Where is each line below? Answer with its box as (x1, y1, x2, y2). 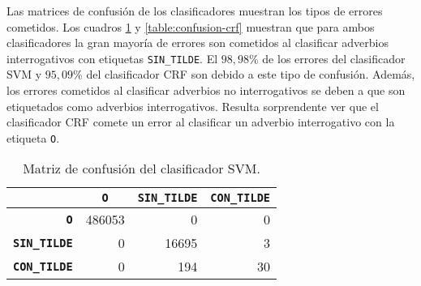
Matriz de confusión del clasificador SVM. (23, 159, 260, 178)
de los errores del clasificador (262, 49, 406, 66)
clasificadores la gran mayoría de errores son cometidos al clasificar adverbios (6, 34, 389, 51)
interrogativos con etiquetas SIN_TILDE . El (6, 49, 218, 66)
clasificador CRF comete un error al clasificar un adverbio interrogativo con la (6, 113, 395, 130)
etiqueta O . (6, 129, 60, 146)
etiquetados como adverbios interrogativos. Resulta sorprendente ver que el (6, 97, 379, 114)
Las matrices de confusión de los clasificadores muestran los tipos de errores (6, 2, 383, 19)
